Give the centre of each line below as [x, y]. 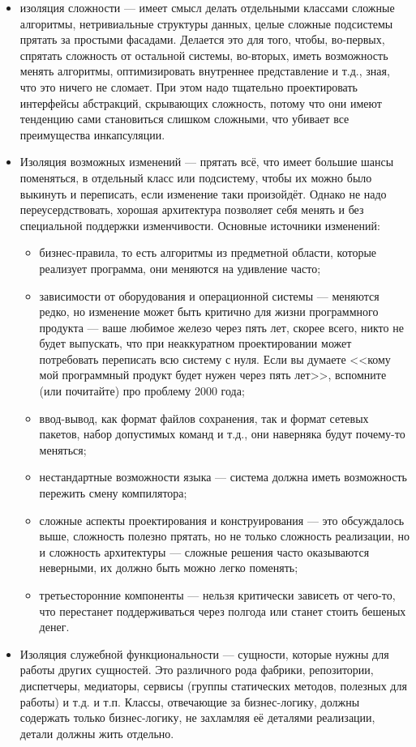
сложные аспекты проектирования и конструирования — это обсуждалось [222, 520]
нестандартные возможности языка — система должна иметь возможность [223, 477]
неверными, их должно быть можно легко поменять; [169, 568]
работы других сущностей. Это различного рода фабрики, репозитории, [197, 670]
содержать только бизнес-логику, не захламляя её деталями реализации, [197, 717]
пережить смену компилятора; [113, 493]
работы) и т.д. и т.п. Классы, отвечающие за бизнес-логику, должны [190, 701]
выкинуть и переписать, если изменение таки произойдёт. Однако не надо [203, 193]
